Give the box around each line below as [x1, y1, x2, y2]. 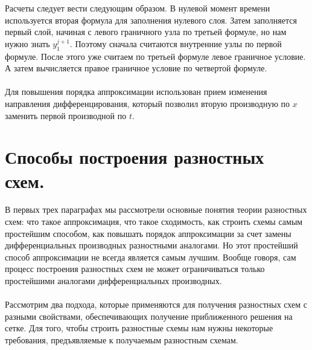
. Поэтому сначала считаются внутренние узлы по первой [69, 37, 282, 50]
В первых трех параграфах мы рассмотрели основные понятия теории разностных [5, 203, 307, 216]
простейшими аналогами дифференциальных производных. [5, 274, 222, 287]
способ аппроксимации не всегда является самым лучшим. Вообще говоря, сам [5, 250, 296, 263]
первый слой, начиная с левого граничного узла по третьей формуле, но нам [5, 25, 287, 38]
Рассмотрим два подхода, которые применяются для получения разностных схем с [5, 298, 307, 311]
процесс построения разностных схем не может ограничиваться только [5, 262, 265, 275]
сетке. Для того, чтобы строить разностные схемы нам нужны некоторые [5, 322, 273, 334]
